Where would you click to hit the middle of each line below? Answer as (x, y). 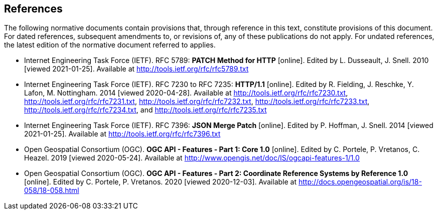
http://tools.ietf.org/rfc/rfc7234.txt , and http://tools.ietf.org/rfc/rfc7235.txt (145, 110)
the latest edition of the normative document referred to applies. (110, 45)
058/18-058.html (52, 190)
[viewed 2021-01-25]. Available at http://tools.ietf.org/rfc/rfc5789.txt (136, 69)
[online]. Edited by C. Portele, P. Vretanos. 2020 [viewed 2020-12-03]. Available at (161, 182)
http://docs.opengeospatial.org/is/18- (360, 182)
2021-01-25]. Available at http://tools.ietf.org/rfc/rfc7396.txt (122, 134)
